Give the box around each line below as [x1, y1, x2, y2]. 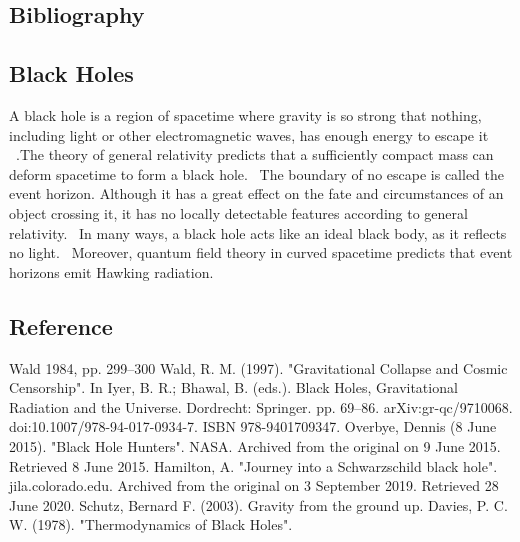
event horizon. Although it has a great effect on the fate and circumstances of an [9, 183, 504, 204]
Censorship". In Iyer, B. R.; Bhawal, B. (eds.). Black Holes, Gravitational [9, 377, 458, 398]
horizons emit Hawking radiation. [9, 261, 214, 282]
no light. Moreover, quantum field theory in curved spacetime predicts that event [9, 242, 513, 263]
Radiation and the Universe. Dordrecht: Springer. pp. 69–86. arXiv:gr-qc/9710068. [9, 396, 513, 417]
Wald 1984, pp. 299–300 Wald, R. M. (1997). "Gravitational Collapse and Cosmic [9, 357, 508, 378]
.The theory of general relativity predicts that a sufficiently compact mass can [16, 144, 494, 165]
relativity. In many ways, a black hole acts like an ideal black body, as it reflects [9, 222, 507, 243]
